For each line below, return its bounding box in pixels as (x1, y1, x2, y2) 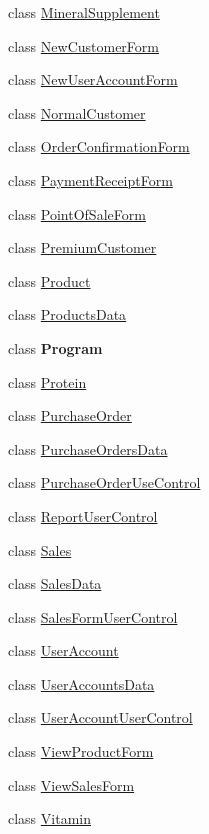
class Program (8, 337, 103, 358)
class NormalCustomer (8, 102, 146, 123)
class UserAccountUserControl (8, 707, 193, 728)
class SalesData (8, 573, 102, 594)
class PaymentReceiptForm (8, 169, 173, 190)
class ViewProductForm (8, 741, 154, 762)
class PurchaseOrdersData (8, 438, 168, 459)
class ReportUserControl (8, 505, 158, 526)
